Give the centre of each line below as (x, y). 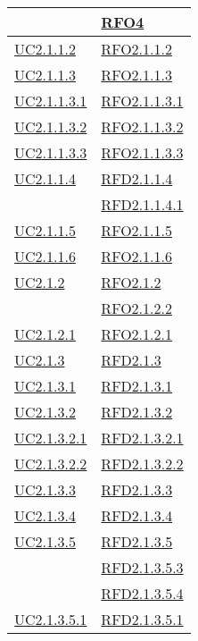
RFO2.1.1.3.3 (142, 152)
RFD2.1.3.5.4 (142, 593)
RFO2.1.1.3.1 (142, 101)
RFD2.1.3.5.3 (142, 567)
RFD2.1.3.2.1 (142, 438)
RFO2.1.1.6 (136, 256)
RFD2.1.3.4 (137, 515)
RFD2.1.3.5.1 (142, 619)
